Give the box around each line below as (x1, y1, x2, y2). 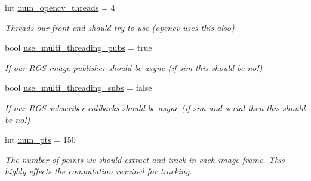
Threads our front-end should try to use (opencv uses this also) (5, 21, 235, 33)
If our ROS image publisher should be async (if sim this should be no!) (5, 61, 263, 73)
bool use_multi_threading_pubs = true (5, 41, 152, 54)
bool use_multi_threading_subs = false (5, 81, 152, 94)
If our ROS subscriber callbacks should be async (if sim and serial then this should (5, 101, 306, 113)
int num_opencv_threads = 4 (5, 1, 115, 13)
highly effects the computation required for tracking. (5, 165, 192, 177)
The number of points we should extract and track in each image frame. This (5, 153, 285, 165)
